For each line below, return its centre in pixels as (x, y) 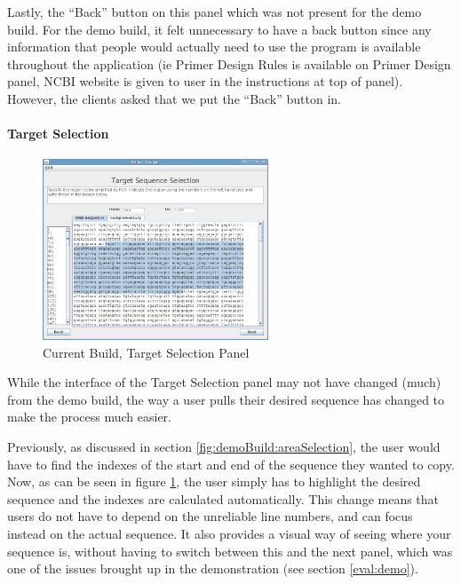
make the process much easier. (89, 417)
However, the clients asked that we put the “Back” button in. (175, 98)
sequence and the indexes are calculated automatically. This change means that (223, 498)
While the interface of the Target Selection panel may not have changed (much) (224, 382)
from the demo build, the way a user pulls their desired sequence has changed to (226, 399)
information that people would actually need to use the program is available (214, 47)
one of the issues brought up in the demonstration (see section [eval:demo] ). (213, 568)
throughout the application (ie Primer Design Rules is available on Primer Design (229, 63)
